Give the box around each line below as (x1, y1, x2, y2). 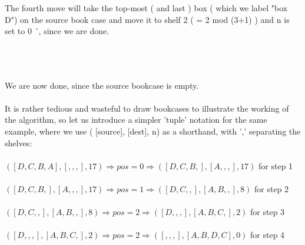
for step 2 (254, 182, 289, 194)
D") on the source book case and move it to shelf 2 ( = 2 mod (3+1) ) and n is (5, 13, 290, 25)
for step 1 (258, 159, 293, 172)
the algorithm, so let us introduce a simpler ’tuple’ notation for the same (5, 113, 267, 126)
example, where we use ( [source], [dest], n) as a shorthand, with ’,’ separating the (5, 125, 301, 137)
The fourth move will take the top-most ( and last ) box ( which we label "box (5, 2, 288, 14)
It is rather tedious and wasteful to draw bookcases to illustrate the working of (5, 102, 289, 114)
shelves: (5, 136, 32, 149)
